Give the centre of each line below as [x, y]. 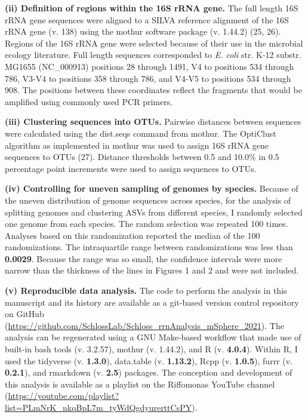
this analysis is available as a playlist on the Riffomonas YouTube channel [140, 384]
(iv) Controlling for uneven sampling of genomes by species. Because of [152, 188]
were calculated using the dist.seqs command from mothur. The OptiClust [141, 133]
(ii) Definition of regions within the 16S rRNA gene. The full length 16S [152, 8]
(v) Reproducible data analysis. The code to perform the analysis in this [146, 291]
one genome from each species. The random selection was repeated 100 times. [147, 224]
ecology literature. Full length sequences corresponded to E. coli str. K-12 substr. [153, 55]
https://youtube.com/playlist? [64, 396]
